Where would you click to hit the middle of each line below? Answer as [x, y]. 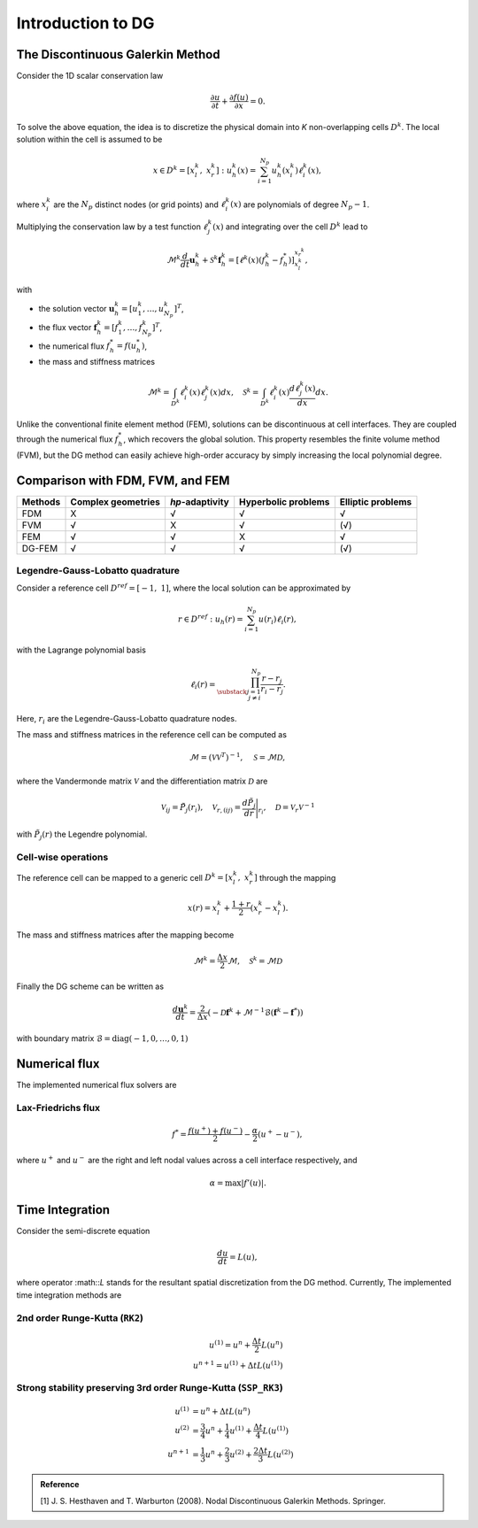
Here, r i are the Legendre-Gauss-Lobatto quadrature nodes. [127, 719]
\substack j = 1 [239, 691]
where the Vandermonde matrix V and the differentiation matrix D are [142, 781]
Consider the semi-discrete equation [83, 1231]
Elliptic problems [376, 502]
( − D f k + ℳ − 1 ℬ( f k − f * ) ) [255, 1011]
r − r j [272, 679]
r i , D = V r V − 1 [286, 809]
